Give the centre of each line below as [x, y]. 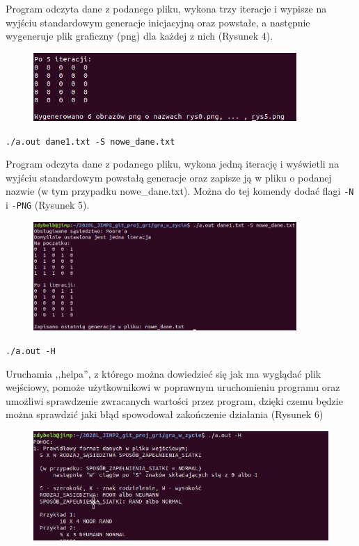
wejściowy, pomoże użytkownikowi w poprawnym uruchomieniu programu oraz [173, 387]
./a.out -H [31, 351]
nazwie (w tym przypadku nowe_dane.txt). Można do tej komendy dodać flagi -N [180, 191]
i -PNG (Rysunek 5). [48, 205]
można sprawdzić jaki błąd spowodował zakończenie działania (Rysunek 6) [165, 414]
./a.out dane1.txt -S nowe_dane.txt [90, 142]
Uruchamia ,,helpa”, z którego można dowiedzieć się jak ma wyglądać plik [163, 373]
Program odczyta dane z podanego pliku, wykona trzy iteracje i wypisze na [166, 8]
